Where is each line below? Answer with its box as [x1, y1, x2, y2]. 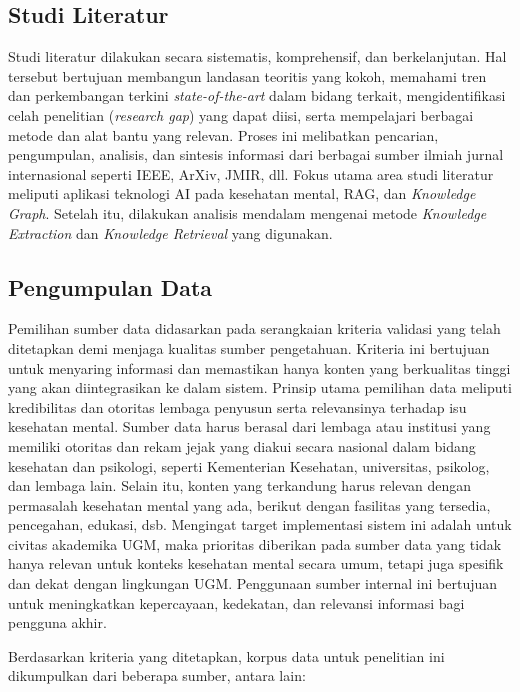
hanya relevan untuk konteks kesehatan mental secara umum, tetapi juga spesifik [8, 553, 504, 574]
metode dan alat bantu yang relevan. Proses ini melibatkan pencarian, [8, 124, 439, 145]
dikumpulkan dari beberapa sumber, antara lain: [8, 665, 306, 686]
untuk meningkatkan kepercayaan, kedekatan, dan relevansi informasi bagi [8, 592, 465, 613]
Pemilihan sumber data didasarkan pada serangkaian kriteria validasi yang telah [8, 318, 501, 339]
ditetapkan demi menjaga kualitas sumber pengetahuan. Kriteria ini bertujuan [8, 337, 490, 358]
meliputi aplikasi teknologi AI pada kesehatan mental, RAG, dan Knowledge [8, 183, 476, 204]
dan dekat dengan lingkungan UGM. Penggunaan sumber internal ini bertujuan [8, 573, 498, 594]
